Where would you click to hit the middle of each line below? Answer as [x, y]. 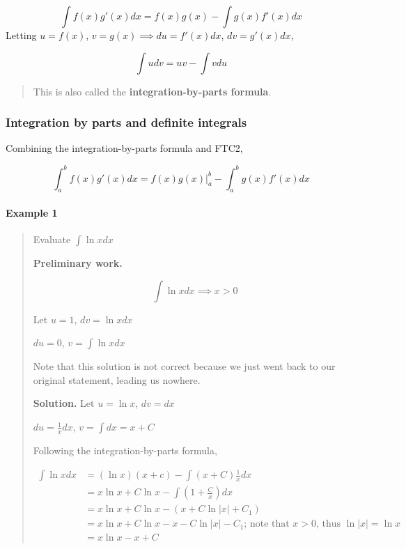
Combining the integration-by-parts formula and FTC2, [124, 148]
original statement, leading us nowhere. [117, 379]
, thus [329, 524]
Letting [21, 35]
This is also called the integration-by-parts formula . [152, 91]
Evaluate [52, 239]
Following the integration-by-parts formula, [125, 450]
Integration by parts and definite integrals [126, 122]
